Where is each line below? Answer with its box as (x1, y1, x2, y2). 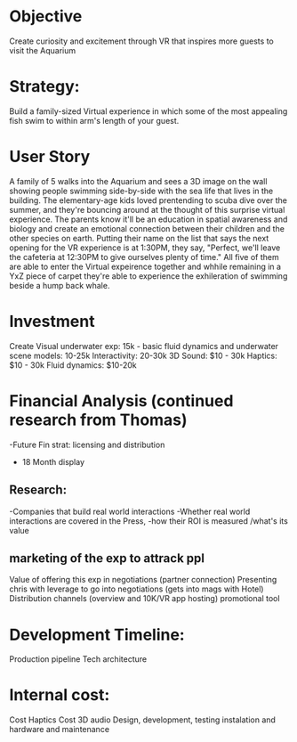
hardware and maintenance (9, 724, 109, 735)
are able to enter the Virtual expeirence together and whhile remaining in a (9, 261, 282, 272)
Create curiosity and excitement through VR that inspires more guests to (9, 36, 274, 46)
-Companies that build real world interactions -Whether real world (9, 506, 251, 517)
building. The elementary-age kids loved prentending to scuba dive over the (9, 194, 287, 206)
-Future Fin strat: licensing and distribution (9, 439, 165, 450)
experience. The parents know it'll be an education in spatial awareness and (9, 214, 288, 224)
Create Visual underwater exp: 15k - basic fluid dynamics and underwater (9, 340, 278, 351)
